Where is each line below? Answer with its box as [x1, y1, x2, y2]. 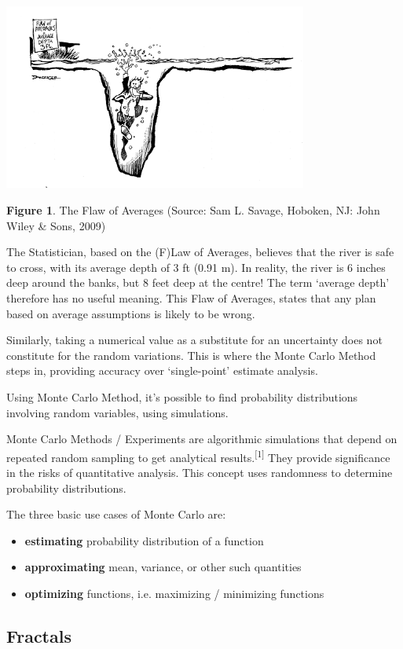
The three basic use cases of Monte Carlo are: [6, 506, 226, 522]
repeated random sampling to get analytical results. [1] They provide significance [6, 446, 390, 465]
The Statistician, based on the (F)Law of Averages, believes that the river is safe [6, 244, 394, 260]
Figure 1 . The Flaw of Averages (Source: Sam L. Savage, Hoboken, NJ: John [6, 202, 380, 218]
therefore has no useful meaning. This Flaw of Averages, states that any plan [6, 290, 376, 306]
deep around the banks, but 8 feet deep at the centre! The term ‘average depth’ [6, 274, 390, 291]
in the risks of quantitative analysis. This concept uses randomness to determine [6, 464, 393, 480]
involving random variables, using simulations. [6, 404, 229, 420]
